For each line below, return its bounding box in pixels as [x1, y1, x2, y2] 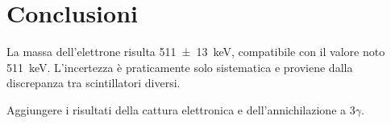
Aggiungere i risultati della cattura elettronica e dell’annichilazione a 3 [6, 101, 356, 118]
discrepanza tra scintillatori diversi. [6, 74, 181, 91]
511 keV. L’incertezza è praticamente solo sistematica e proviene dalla [6, 58, 353, 75]
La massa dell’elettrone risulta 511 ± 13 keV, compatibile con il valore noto [6, 43, 385, 60]
